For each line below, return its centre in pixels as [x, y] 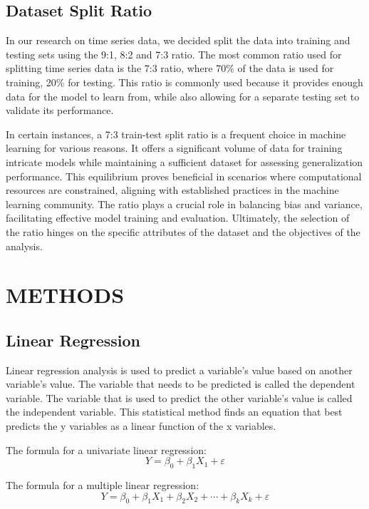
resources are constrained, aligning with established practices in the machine [172, 190]
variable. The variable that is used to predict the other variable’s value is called [179, 397]
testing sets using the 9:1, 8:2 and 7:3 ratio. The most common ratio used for [174, 54]
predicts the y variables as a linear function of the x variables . [141, 426]
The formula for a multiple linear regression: [103, 485]
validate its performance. [60, 110]
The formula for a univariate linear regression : [106, 449]
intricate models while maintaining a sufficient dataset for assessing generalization [184, 161]
